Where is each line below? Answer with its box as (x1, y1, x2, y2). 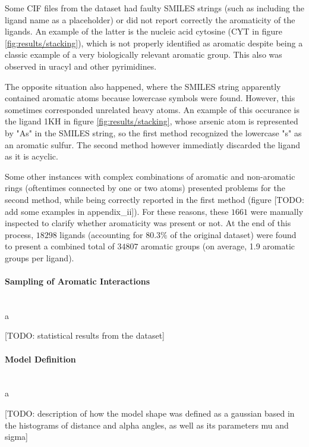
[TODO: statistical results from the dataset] (5, 329, 165, 342)
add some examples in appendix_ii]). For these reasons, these (5, 205, 229, 217)
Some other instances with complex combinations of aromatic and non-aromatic (5, 170, 295, 182)
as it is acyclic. (5, 150, 58, 162)
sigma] (5, 430, 28, 443)
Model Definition (5, 352, 76, 365)
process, (5, 228, 34, 240)
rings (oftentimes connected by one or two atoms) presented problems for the (5, 182, 285, 194)
